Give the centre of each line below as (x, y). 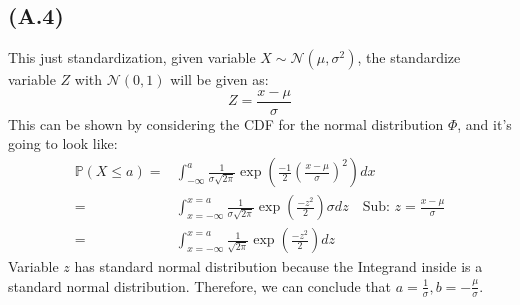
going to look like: (63, 143)
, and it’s (484, 123)
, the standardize (409, 57)
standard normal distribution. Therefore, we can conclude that (200, 285)
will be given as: (219, 79)
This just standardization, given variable (132, 57)
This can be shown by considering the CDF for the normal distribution (226, 123)
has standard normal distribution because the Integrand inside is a (278, 266)
